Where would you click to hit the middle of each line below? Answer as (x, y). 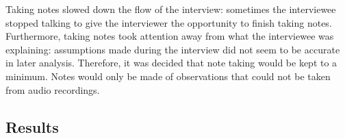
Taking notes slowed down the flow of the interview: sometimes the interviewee (171, 9)
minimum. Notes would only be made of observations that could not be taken (168, 76)
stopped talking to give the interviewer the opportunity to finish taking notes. (169, 22)
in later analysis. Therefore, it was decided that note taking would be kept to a (171, 63)
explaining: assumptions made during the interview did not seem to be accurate (173, 49)
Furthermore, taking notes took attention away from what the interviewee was (170, 36)
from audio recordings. (53, 89)
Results (32, 126)
